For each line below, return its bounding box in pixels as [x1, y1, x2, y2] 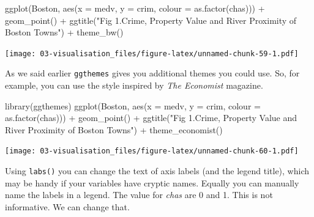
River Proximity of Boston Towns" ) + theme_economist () [5, 123, 223, 136]
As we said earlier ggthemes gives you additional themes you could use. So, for [5, 67, 300, 79]
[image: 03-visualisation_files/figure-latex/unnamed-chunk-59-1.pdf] [5, 49, 299, 58]
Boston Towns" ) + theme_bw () [5, 26, 124, 39]
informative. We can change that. [5, 200, 130, 213]
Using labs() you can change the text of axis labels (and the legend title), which [5, 164, 310, 177]
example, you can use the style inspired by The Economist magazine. [5, 79, 263, 92]
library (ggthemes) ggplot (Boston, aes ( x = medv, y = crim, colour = [5, 99, 261, 112]
